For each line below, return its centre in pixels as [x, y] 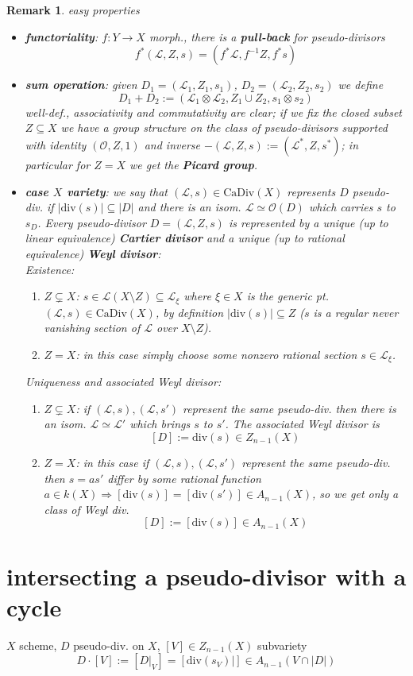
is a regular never [356, 312]
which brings [160, 424]
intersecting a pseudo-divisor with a [206, 576]
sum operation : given [81, 85]
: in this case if [112, 462]
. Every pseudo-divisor [92, 222]
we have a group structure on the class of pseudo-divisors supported [224, 127]
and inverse [172, 144]
